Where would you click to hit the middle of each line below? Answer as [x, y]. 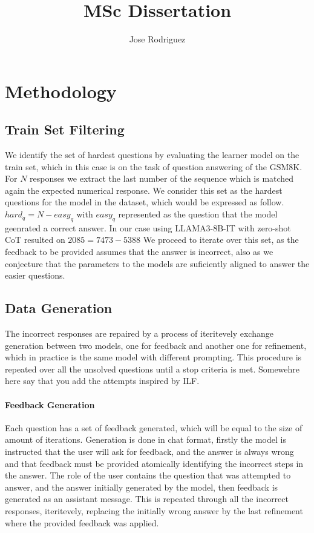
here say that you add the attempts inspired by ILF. [102, 381]
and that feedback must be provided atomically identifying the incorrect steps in [154, 463]
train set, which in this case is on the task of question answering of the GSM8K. [154, 166]
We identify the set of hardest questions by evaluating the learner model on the [152, 155]
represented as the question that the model [198, 214]
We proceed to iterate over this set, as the [221, 240]
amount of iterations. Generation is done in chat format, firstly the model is [146, 439]
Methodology [61, 91]
